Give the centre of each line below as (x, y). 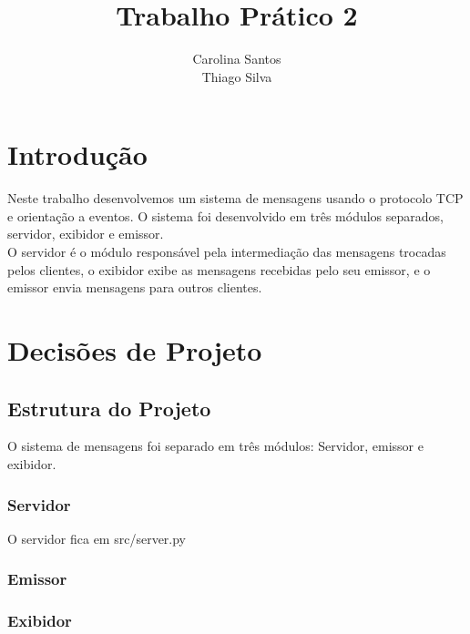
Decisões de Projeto (135, 350)
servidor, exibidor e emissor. (86, 234)
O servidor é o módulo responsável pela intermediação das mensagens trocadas (227, 252)
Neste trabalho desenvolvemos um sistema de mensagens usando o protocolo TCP (235, 198)
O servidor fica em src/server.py (97, 538)
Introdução (77, 154)
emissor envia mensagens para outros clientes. (135, 287)
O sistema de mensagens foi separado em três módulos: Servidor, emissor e (215, 446)
